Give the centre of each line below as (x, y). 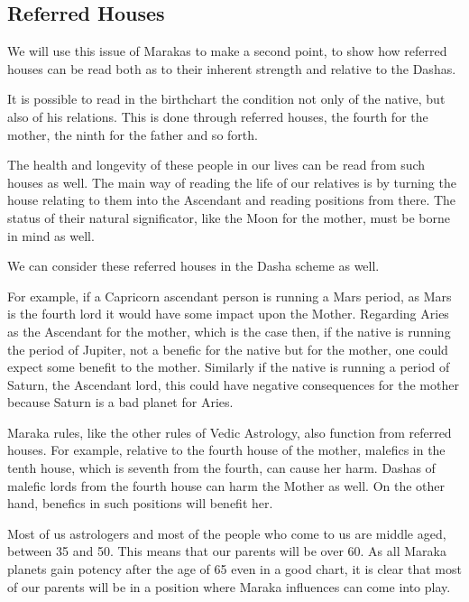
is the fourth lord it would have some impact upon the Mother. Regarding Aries (228, 314)
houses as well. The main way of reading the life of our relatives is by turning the (232, 182)
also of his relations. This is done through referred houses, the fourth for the (218, 116)
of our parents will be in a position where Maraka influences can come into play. (229, 586)
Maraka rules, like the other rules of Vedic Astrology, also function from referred (230, 432)
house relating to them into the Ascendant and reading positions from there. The (232, 200)
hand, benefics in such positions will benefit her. (140, 503)
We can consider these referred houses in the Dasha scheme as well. (193, 266)
